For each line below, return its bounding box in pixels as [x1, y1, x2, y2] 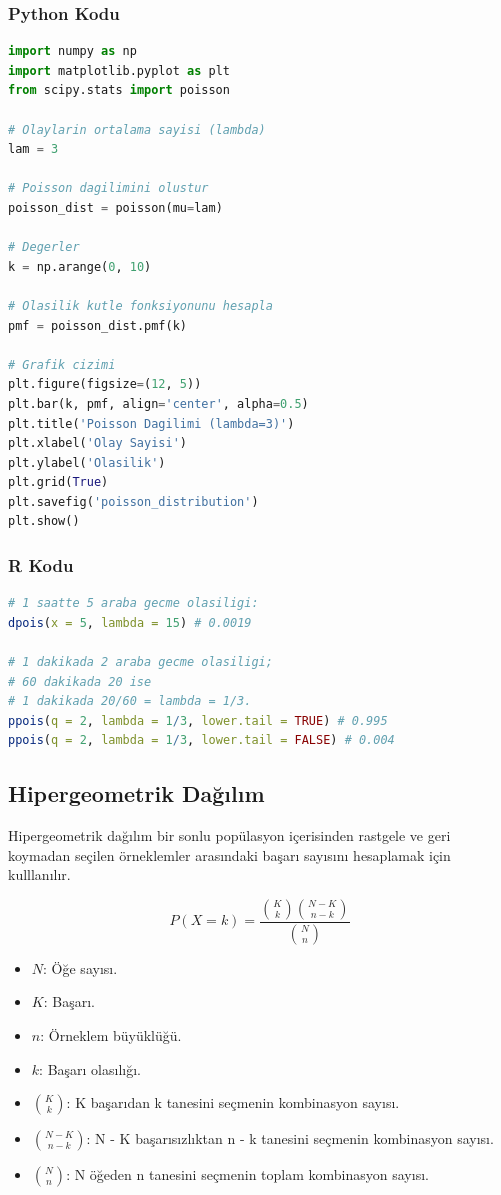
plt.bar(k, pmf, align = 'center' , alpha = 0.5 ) [8, 396, 309, 411]
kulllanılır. [8, 864, 71, 885]
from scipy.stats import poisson [8, 83, 230, 98]
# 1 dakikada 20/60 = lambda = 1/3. [8, 694, 252, 709]
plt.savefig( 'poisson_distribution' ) [8, 494, 259, 509]
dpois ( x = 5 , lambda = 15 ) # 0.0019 [8, 615, 252, 630]
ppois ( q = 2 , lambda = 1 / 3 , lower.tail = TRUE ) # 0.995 [8, 713, 388, 728]
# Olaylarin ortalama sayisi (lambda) [8, 122, 266, 137]
